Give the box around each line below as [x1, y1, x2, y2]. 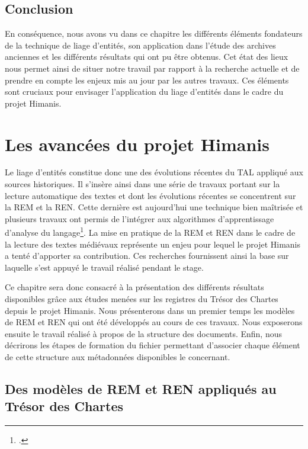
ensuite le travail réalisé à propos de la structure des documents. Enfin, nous [5, 327, 282, 339]
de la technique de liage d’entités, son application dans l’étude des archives [5, 39, 276, 51]
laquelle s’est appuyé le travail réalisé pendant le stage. [5, 261, 204, 273]
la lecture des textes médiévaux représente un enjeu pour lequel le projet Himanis [5, 238, 301, 250]
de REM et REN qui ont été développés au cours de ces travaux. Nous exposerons [5, 316, 303, 328]
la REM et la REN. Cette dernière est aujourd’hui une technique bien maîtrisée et [5, 201, 303, 213]
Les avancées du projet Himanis [5, 132, 269, 156]
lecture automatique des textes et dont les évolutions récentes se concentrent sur [5, 189, 296, 201]
